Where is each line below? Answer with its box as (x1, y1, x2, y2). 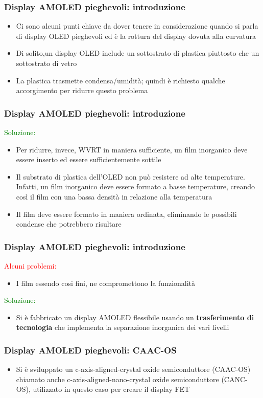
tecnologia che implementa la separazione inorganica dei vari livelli (16, 322, 229, 333)
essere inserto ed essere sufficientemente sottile (16, 154, 161, 165)
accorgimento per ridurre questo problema (16, 85, 148, 96)
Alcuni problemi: (4, 260, 57, 271)
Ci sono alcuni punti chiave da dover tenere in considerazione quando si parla (16, 20, 258, 31)
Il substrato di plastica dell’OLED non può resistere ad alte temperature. (16, 171, 245, 182)
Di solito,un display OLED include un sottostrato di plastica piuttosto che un (16, 48, 259, 58)
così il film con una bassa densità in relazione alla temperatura (16, 191, 212, 202)
